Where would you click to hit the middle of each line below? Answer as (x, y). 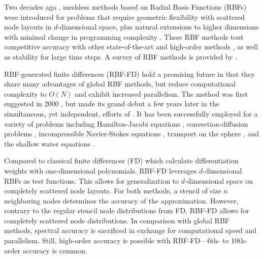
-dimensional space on (219, 180)
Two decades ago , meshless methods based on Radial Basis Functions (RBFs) (125, 7)
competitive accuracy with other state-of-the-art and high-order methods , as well (131, 47)
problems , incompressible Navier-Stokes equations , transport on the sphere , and (132, 134)
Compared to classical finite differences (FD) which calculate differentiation (121, 161)
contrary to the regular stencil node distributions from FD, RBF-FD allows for (127, 210)
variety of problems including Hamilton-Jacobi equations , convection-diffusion (126, 123)
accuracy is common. (55, 250)
